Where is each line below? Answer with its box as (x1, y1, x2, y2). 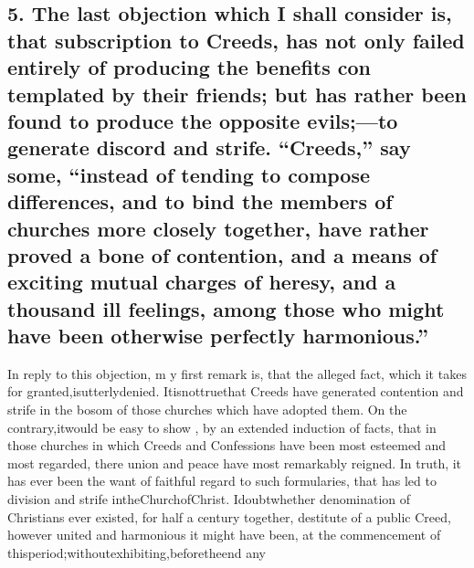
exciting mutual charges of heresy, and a (7, 268, 396, 296)
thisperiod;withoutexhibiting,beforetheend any (7, 542, 266, 562)
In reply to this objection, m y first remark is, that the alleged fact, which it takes (7, 363, 467, 383)
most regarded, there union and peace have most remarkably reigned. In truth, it (7, 453, 462, 472)
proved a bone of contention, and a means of (7, 240, 437, 268)
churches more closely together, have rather (7, 214, 429, 242)
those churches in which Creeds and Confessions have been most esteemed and (7, 436, 447, 455)
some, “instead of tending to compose (7, 160, 371, 188)
